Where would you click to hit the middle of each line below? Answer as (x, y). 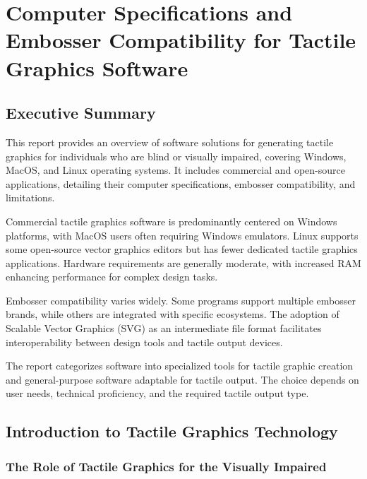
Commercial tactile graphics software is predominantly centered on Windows (172, 221)
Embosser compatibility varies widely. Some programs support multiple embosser (181, 300)
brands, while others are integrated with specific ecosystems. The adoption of (173, 314)
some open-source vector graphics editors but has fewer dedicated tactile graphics (182, 249)
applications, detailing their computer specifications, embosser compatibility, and (181, 183)
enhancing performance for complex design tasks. (112, 277)
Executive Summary (81, 113)
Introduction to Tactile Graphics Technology (172, 431)
